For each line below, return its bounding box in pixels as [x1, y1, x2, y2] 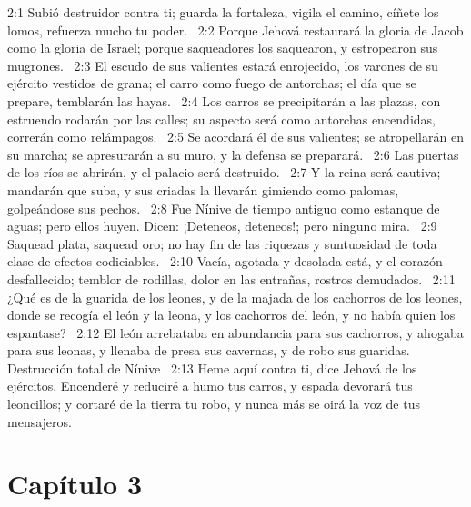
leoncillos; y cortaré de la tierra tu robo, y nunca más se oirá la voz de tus [7, 394, 420, 413]
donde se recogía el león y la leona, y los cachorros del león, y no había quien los [7, 305, 456, 324]
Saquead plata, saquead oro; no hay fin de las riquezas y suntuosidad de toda [7, 234, 437, 253]
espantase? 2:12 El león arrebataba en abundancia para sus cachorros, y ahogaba [7, 323, 464, 342]
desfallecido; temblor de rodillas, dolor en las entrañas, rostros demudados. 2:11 [7, 269, 456, 288]
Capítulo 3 [7, 465, 143, 502]
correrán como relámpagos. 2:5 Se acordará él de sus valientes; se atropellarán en [7, 127, 464, 146]
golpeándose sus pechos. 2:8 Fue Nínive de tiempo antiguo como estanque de [7, 198, 440, 217]
